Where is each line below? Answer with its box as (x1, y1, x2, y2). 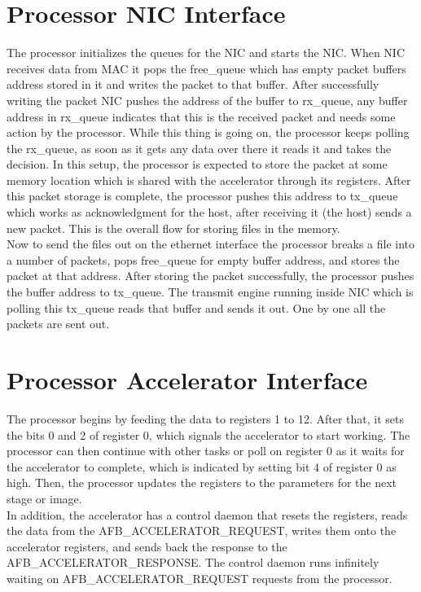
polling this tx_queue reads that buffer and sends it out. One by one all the (7, 299, 386, 316)
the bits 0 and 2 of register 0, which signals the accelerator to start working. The (7, 426, 410, 443)
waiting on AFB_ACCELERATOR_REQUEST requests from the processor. (7, 569, 392, 586)
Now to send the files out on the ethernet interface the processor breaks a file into (7, 235, 415, 252)
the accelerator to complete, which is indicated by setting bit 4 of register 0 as (7, 458, 397, 475)
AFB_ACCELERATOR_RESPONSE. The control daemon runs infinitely (7, 554, 379, 571)
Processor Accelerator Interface (7, 363, 368, 396)
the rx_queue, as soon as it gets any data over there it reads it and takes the (7, 139, 392, 156)
